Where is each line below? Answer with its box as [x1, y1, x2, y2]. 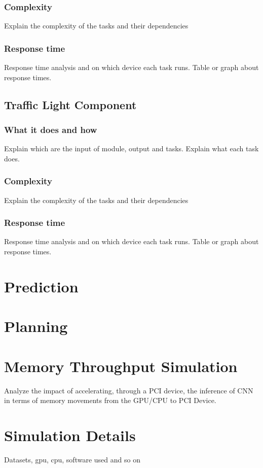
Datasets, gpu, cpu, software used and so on [4, 454, 140, 464]
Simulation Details [4, 424, 136, 445]
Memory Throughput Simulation [4, 355, 238, 376]
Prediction [4, 276, 79, 296]
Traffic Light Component [4, 96, 137, 112]
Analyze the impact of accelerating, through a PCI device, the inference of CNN [4, 385, 253, 395]
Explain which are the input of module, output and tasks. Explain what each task [4, 143, 259, 154]
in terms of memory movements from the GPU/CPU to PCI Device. [4, 395, 216, 406]
